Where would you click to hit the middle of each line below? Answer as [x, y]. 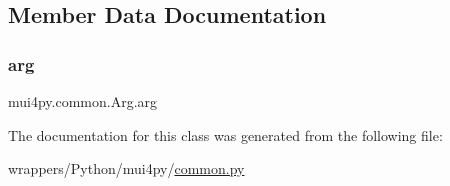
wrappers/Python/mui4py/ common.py [126, 168]
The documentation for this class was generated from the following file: [225, 134]
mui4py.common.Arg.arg [83, 101]
